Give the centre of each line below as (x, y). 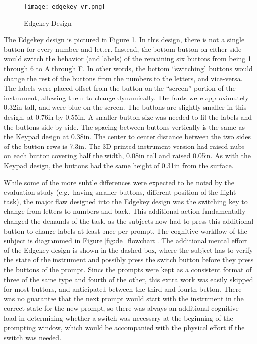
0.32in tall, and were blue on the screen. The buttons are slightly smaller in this (125, 107)
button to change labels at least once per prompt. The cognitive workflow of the (126, 230)
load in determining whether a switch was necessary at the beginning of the (119, 318)
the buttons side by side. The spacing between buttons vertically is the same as (124, 126)
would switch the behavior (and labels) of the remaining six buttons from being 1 (128, 59)
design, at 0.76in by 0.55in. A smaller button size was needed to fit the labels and (128, 117)
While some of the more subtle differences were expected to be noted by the (119, 182)
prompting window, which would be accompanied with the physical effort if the (124, 327)
